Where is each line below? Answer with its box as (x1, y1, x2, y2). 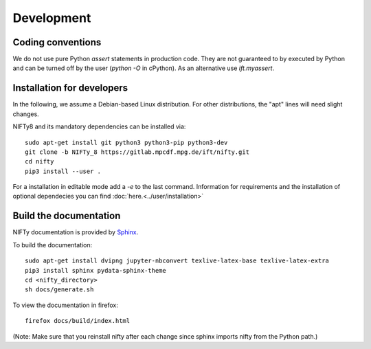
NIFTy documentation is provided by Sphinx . (12, 228, 139, 236)
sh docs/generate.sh (25, 286, 94, 293)
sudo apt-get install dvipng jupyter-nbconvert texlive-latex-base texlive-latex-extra (25, 257, 330, 264)
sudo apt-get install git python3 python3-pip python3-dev (25, 138, 228, 146)
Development (12, 10, 91, 25)
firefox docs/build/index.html (25, 317, 131, 325)
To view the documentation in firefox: (12, 301, 118, 309)
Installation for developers (12, 82, 128, 94)
